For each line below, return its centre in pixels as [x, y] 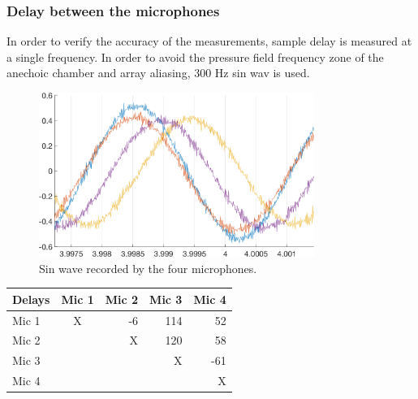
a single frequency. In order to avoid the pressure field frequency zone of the [195, 56]
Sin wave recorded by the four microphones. [148, 268]
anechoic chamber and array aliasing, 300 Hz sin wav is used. [158, 73]
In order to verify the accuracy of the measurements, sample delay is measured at [209, 41]
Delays [31, 299]
